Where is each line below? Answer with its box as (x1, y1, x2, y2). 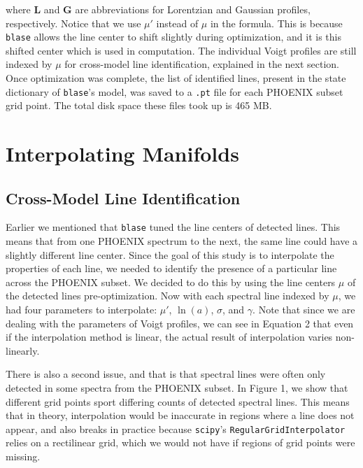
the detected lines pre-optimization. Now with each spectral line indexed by (6, 288, 329, 303)
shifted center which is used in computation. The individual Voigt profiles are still (6, 43, 357, 57)
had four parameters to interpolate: (6, 302, 157, 317)
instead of (156, 15, 199, 30)
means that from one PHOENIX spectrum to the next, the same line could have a (6, 234, 358, 248)
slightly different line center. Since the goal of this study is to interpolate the (6, 247, 334, 262)
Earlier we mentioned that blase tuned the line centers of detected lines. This (6, 220, 341, 234)
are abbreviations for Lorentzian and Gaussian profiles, (75, 2, 311, 16)
